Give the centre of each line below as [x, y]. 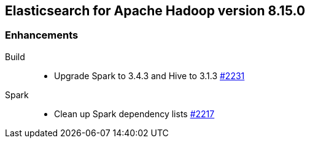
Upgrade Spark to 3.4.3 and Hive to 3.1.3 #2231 [149, 75]
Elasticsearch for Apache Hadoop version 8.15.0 [155, 11]
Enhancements [42, 35]
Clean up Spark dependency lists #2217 [134, 114]
